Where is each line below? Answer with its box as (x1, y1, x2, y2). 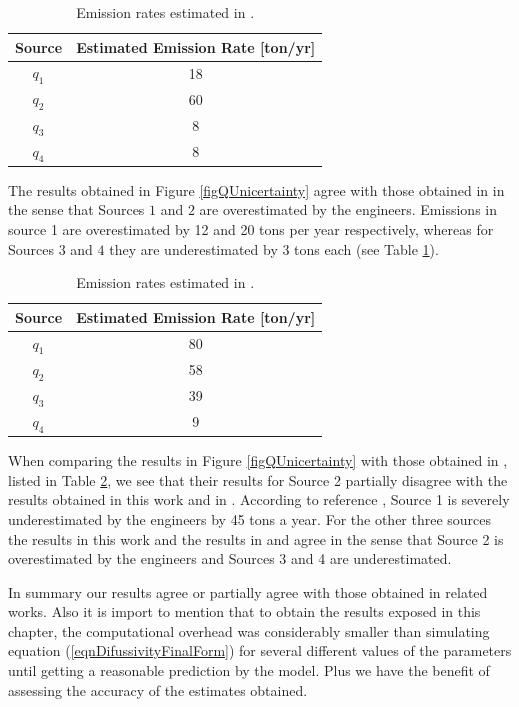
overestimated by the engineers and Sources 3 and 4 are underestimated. (8, 548, 452, 569)
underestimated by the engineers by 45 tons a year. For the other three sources (8, 508, 492, 529)
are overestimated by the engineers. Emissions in (199, 199, 497, 220)
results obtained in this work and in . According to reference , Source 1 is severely (8, 489, 510, 510)
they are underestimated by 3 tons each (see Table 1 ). (109, 238, 439, 259)
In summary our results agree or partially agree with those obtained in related (8, 581, 488, 602)
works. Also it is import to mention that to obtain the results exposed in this (8, 601, 481, 622)
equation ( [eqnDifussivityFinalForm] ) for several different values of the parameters (8, 640, 512, 661)
